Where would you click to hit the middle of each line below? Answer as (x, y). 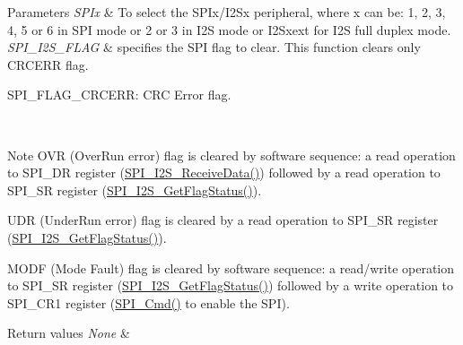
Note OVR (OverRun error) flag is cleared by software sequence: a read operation (231, 155)
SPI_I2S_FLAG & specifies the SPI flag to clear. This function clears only (214, 47)
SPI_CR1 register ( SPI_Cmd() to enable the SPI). (149, 302)
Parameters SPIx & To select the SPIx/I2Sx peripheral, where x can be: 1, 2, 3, (227, 12)
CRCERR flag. (48, 64)
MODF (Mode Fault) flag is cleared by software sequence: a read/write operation (231, 267)
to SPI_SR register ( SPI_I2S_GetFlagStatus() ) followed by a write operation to (231, 285)
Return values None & (69, 333)
